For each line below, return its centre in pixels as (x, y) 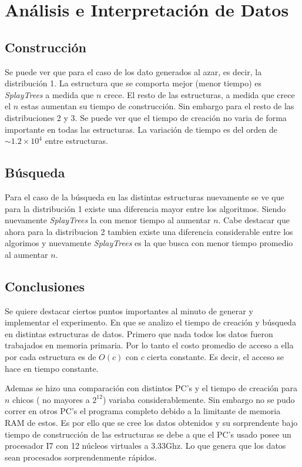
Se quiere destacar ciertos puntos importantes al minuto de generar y (129, 310)
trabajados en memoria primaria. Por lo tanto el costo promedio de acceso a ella (149, 345)
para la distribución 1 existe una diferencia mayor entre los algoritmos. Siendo (145, 208)
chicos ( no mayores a (51, 399)
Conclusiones (45, 286)
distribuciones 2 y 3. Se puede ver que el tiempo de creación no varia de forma (146, 117)
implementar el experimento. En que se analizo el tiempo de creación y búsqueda (150, 322)
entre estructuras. (76, 141)
